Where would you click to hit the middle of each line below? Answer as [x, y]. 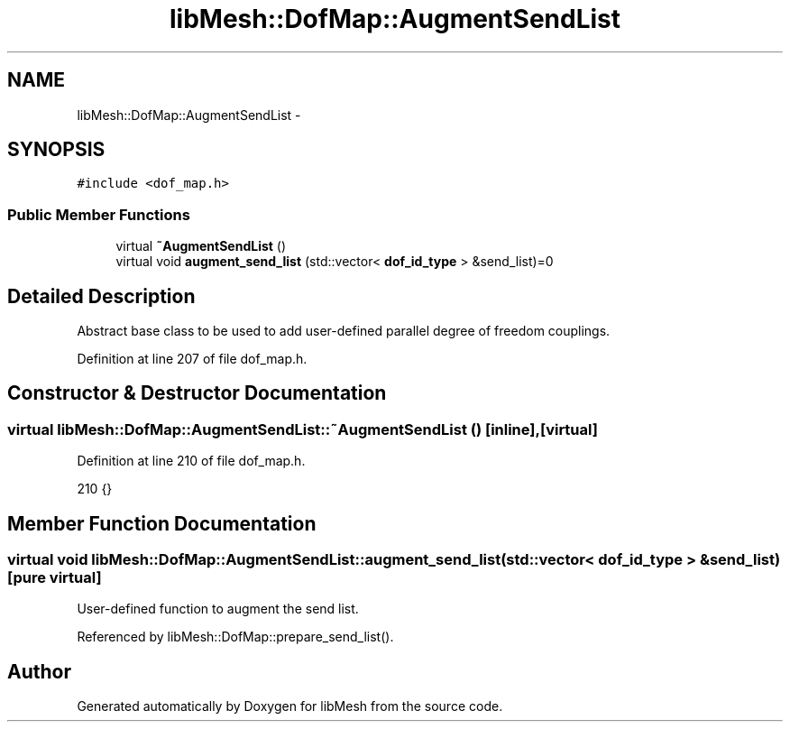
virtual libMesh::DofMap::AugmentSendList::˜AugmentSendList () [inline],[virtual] [303, 429]
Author [39, 671]
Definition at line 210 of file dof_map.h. [191, 461]
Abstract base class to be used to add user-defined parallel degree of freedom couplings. [344, 331]
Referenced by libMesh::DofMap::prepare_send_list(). [235, 637]
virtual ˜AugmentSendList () [201, 246]
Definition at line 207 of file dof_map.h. [192, 359]
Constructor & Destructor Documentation [197, 393]
